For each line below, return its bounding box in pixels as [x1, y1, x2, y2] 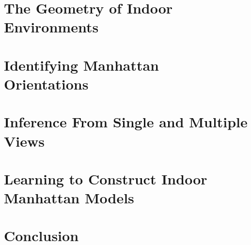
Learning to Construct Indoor [4, 168, 207, 188]
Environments [4, 17, 99, 37]
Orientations [4, 74, 89, 93]
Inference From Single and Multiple [4, 112, 248, 132]
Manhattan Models [4, 188, 134, 208]
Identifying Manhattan [4, 55, 159, 75]
